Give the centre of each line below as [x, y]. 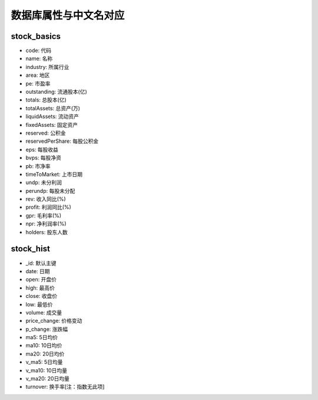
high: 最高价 [40, 288]
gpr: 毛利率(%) [44, 215]
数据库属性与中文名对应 [68, 15]
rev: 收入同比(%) [46, 199]
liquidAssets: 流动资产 [52, 117]
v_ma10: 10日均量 [47, 370]
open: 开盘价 [41, 280]
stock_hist [30, 249]
